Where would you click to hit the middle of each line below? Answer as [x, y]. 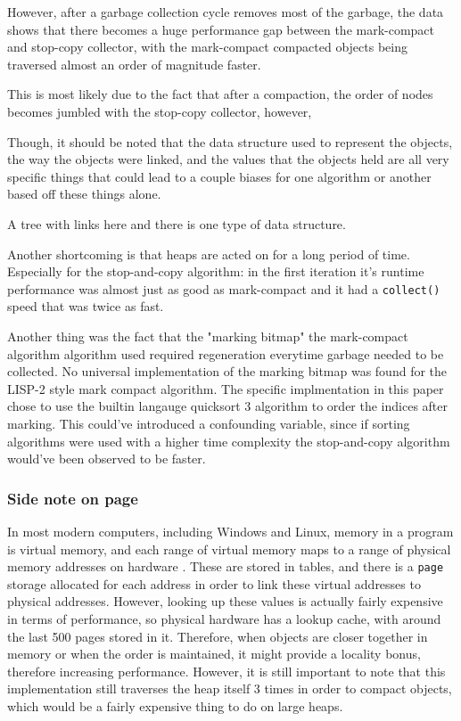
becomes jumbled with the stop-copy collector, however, [160, 111]
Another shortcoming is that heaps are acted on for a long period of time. [209, 254]
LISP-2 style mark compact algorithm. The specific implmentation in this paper [226, 388]
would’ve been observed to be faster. [107, 459]
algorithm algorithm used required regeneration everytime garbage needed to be [226, 353]
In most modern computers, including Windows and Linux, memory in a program [230, 531]
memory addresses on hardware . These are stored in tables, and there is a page [226, 566]
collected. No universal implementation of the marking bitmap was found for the [227, 371]
